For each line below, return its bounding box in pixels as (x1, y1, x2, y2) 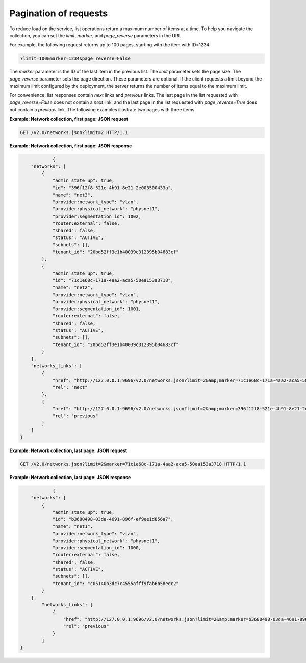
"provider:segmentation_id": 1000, (52, 545, 141, 550)
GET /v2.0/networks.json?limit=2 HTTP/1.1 (20, 129, 128, 135)
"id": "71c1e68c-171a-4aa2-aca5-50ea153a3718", (52, 278, 174, 283)
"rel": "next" (52, 385, 88, 390)
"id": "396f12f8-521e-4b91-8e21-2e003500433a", (52, 185, 174, 191)
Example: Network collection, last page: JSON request (9, 447, 127, 454)
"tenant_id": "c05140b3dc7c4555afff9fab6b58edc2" (52, 580, 179, 586)
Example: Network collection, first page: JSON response (9, 143, 132, 149)
